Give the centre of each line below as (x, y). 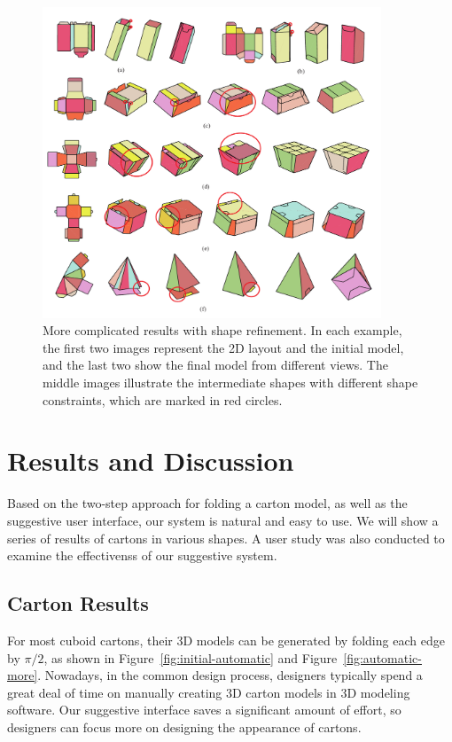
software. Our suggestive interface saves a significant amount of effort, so (204, 710)
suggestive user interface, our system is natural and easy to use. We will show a (223, 520)
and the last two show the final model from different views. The (215, 365)
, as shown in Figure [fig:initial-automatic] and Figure (191, 657)
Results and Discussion (151, 461)
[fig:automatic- (382, 657)
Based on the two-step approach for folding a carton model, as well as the (207, 503)
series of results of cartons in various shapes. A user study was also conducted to (226, 538)
